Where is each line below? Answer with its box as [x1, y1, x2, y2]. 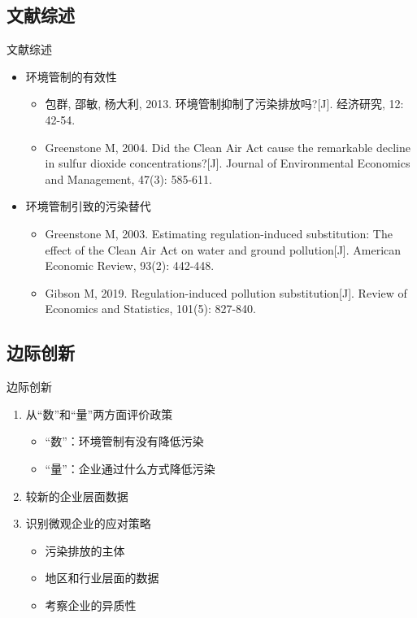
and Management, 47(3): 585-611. [45, 170, 212, 187]
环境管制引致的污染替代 [25, 198, 151, 215]
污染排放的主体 [45, 542, 125, 559]
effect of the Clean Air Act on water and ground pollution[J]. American [45, 241, 402, 258]
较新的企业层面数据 [25, 487, 128, 504]
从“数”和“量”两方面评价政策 [25, 405, 173, 422]
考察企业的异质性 [45, 596, 137, 613]
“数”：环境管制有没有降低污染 [45, 433, 204, 450]
